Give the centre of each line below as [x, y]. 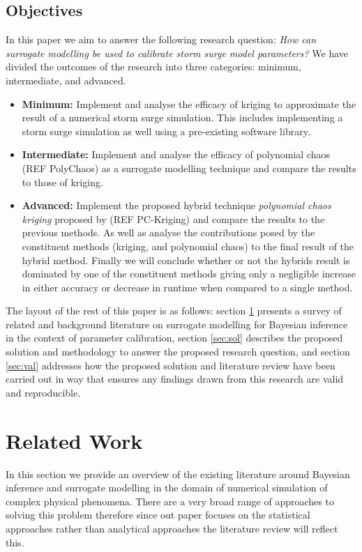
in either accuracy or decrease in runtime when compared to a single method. [187, 287]
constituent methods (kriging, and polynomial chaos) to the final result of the [188, 246]
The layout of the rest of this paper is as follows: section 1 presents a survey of [174, 310]
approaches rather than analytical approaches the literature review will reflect [172, 528]
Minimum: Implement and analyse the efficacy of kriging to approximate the [189, 103]
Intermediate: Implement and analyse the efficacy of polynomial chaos [176, 154]
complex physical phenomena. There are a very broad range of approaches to [170, 501]
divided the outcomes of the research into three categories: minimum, [153, 67]
